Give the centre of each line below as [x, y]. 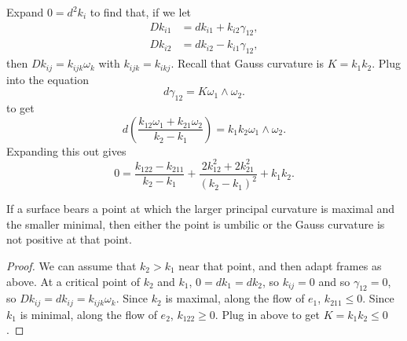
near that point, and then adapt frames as [280, 265]
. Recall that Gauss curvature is [247, 63]
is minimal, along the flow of [88, 314]
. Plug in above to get [268, 314]
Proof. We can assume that [71, 265]
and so [334, 281]
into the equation [48, 79]
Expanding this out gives [66, 150]
